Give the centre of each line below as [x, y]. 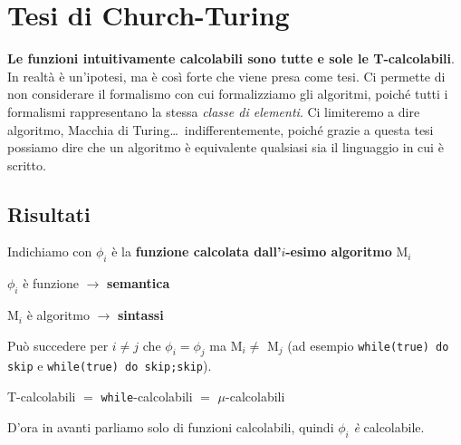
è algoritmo [58, 315]
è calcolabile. [389, 426]
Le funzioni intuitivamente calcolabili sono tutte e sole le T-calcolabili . [231, 58]
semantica [139, 283]
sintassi [141, 315]
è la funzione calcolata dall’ [197, 252]
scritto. [27, 164]
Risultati [49, 213]
